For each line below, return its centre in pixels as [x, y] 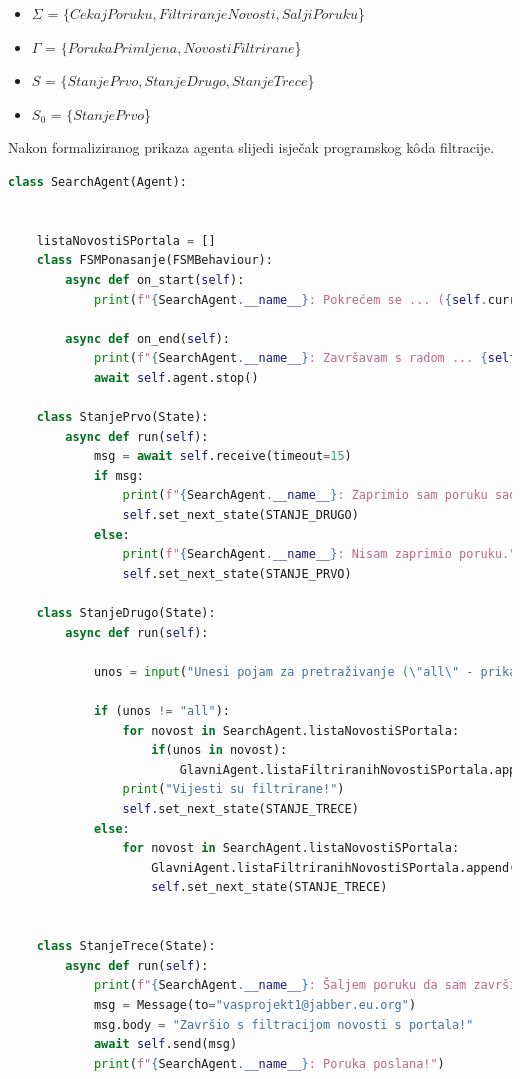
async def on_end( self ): [147, 338]
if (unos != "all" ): [161, 711]
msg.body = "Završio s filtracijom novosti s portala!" [283, 1024]
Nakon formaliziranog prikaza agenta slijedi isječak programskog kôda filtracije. [251, 147]
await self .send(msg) [165, 1044]
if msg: [119, 475]
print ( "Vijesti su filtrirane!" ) [233, 789]
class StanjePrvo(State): [122, 417]
